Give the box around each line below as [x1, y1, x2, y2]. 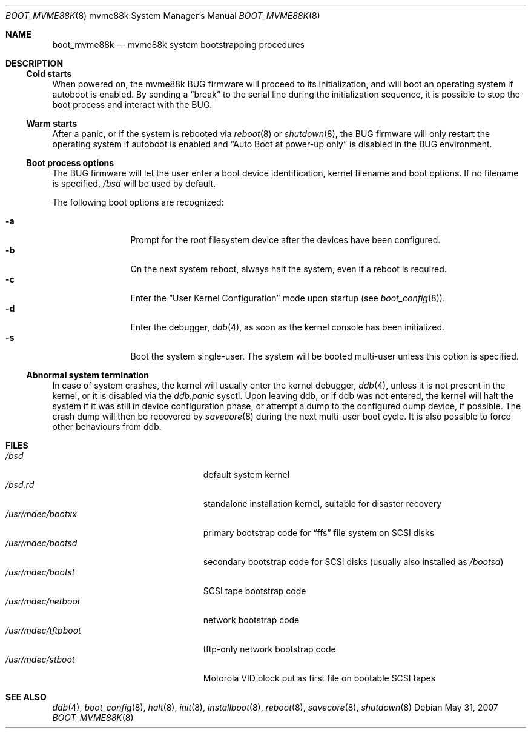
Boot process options [26, 158, 114, 168]
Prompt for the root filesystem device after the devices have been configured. [130, 235, 441, 245]
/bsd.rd [5, 480, 35, 490]
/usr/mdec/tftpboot [5, 625, 81, 635]
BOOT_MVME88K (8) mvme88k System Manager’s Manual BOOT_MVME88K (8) [5, 10, 320, 21]
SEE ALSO [5, 692, 47, 702]
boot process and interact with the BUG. [52, 99, 213, 110]
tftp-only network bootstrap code [203, 644, 336, 654]
